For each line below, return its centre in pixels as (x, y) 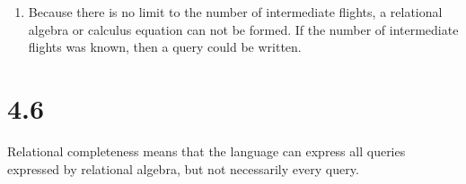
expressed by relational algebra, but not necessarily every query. (183, 168)
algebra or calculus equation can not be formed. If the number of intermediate (243, 29)
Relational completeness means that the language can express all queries (207, 151)
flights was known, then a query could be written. (165, 47)
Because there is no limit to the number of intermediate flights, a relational (235, 12)
